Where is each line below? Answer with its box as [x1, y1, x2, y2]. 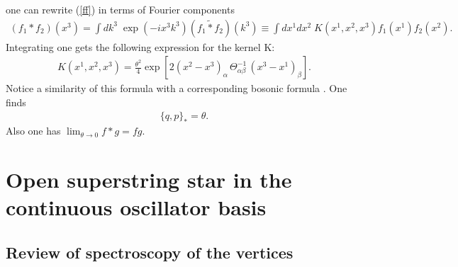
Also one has [6, 123, 61, 138]
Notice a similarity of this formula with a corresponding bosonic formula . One [6, 81, 347, 96]
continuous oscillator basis [6, 193, 267, 222]
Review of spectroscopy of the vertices [6, 242, 294, 263]
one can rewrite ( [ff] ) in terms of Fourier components [6, 2, 235, 16]
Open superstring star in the [6, 165, 292, 194]
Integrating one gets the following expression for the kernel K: [6, 39, 275, 54]
